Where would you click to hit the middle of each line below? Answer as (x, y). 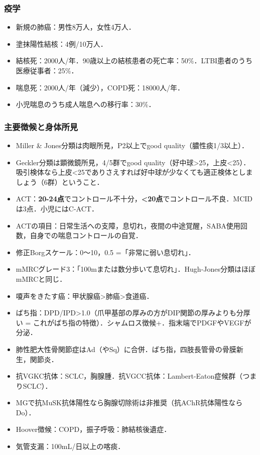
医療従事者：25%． (47, 70)
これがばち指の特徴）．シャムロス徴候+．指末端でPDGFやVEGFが (142, 322)
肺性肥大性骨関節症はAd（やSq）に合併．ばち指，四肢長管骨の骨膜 (126, 349)
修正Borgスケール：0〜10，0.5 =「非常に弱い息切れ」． (105, 252)
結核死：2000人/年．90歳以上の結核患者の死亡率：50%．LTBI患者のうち (134, 61)
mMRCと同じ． (41, 278)
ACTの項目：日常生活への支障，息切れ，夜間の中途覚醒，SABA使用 (128, 225)
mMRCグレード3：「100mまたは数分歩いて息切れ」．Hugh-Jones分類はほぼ (136, 269)
